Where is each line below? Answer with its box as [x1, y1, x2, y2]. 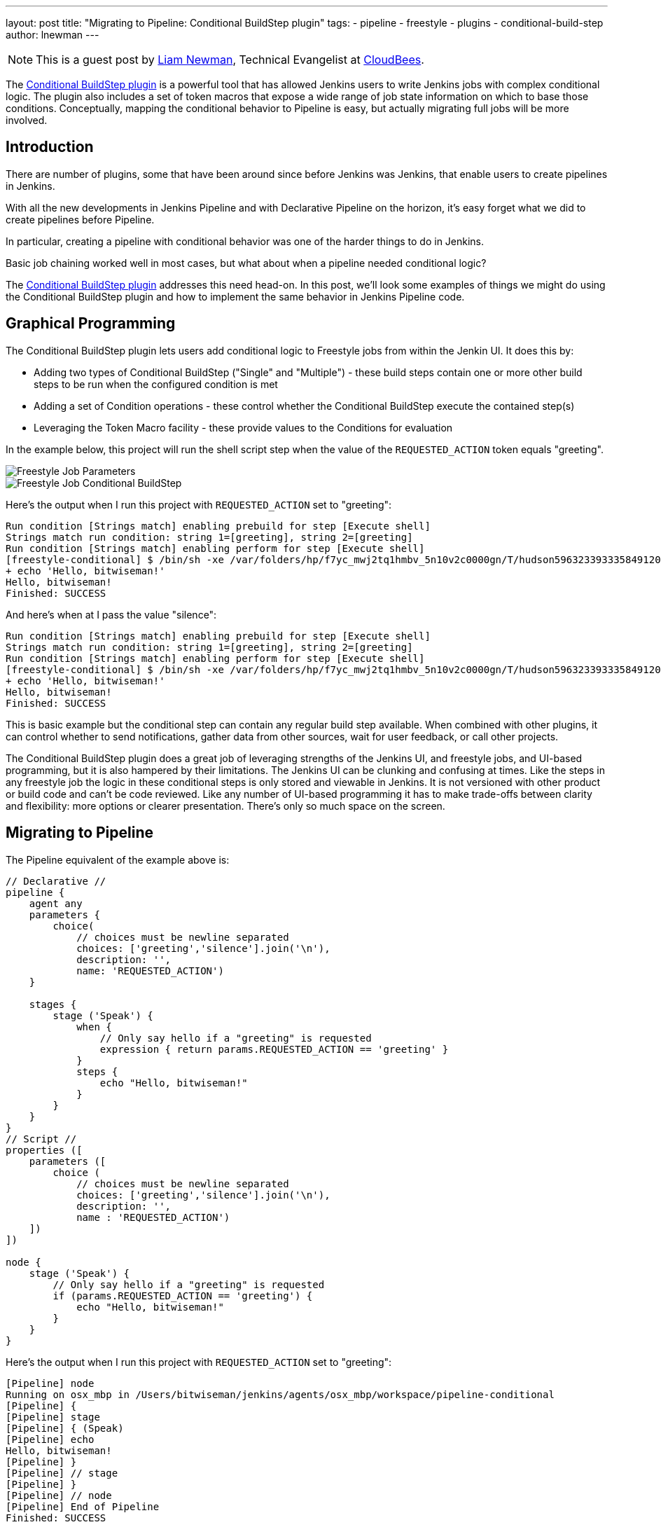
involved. [6, 114, 48, 126]
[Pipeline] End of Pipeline [6, 1500, 160, 1512]
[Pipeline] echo [6, 1433, 95, 1445]
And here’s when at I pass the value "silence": [6, 608, 217, 621]
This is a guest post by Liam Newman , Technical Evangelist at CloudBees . [36, 53, 424, 67]
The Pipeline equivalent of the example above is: [6, 853, 230, 866]
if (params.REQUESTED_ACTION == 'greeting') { [53, 1290, 313, 1301]
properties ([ [6, 1144, 83, 1156]
